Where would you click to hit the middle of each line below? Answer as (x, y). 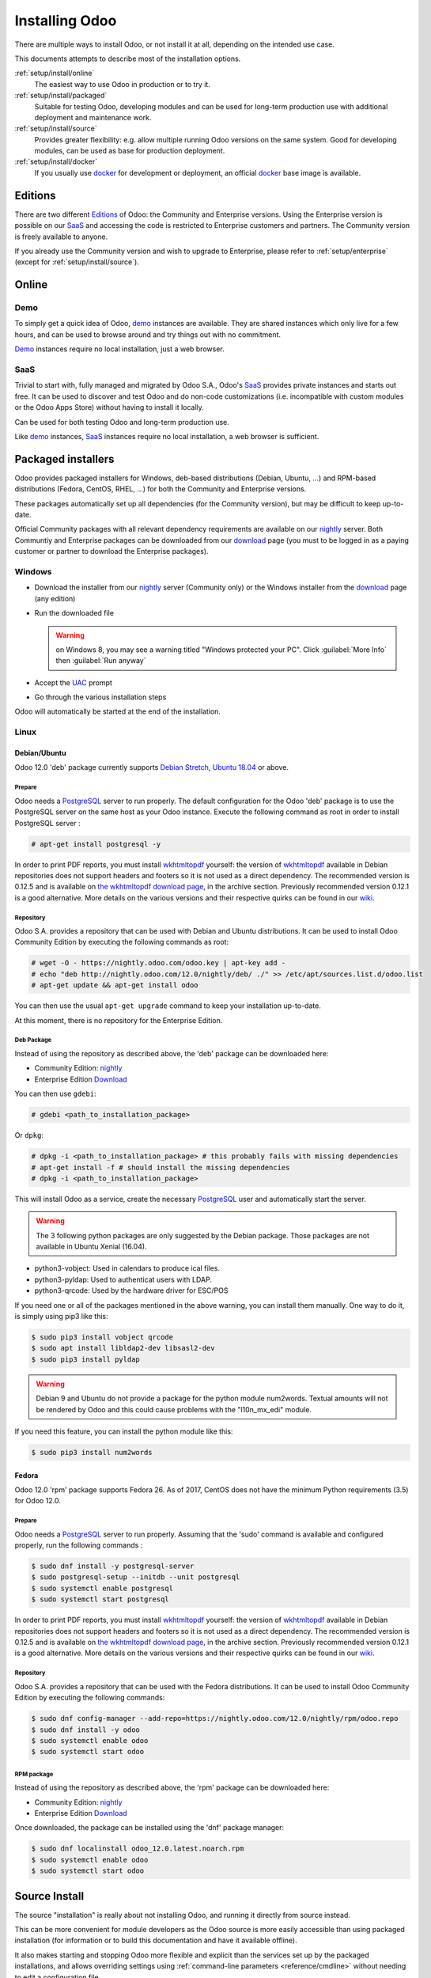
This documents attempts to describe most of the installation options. (128, 59)
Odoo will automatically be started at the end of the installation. (118, 711)
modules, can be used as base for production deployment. (130, 151)
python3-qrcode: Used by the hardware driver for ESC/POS (131, 1290)
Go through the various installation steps (100, 697)
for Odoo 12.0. (38, 1501)
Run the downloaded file (74, 613)
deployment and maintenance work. (93, 117)
